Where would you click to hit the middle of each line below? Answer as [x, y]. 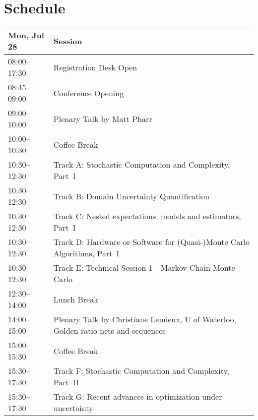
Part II [66, 382]
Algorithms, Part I [86, 253]
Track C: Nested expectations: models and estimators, [147, 216]
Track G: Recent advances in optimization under [138, 397]
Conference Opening [89, 93]
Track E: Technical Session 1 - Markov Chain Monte [144, 268]
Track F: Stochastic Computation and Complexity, [141, 371]
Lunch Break [76, 299]
